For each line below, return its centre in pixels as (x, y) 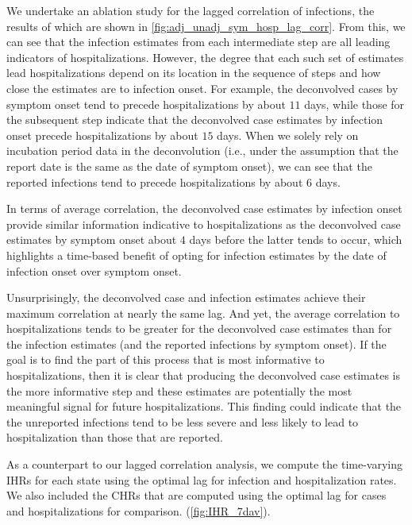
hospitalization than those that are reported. (115, 437)
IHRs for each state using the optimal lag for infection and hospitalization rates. (202, 479)
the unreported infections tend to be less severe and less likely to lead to (183, 421)
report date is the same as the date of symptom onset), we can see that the (189, 166)
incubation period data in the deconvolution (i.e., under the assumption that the (202, 151)
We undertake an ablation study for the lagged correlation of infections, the (191, 10)
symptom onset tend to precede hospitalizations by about (146, 104)
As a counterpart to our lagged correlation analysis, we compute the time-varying (204, 464)
